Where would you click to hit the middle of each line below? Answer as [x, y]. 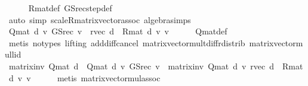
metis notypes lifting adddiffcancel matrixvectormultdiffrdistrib [127, 42]
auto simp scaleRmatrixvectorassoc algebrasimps [100, 19]
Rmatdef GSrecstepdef [70, 8]
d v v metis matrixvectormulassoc [84, 77]
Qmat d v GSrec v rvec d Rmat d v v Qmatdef [118, 31]
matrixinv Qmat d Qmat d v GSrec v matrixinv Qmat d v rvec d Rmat [156, 66]
